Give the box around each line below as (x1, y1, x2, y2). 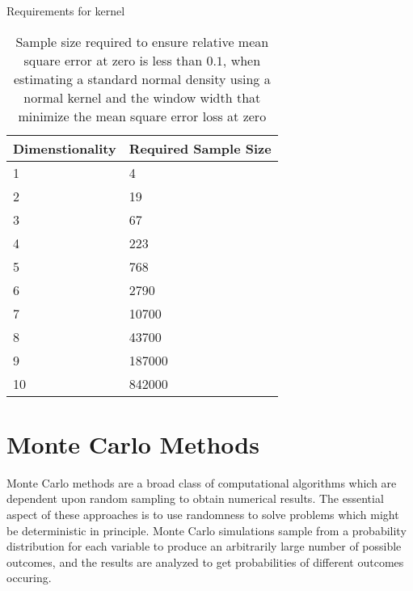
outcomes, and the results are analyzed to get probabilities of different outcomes (6, 553, 404, 570)
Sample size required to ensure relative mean (15, 32, 269, 51)
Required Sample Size (129, 138, 272, 158)
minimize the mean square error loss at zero (18, 106, 267, 125)
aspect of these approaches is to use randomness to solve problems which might (6, 505, 399, 522)
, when (222, 50, 261, 70)
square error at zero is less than (23, 50, 203, 70)
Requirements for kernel (6, 2, 125, 19)
